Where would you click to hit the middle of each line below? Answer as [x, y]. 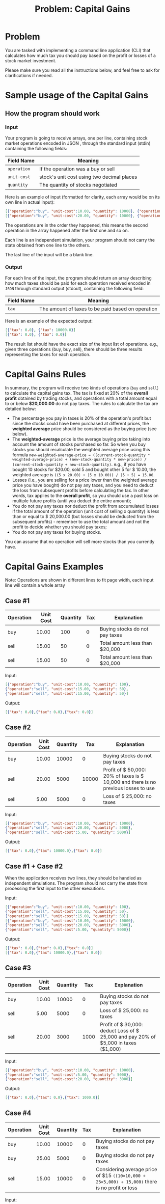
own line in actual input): [30, 202]
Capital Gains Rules [46, 374]
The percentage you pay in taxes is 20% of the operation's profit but [82, 418]
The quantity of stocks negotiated [78, 185]
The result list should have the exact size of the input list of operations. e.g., [82, 344]
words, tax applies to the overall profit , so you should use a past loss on [85, 495]
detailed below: [21, 409]
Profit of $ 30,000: [122, 1024]
